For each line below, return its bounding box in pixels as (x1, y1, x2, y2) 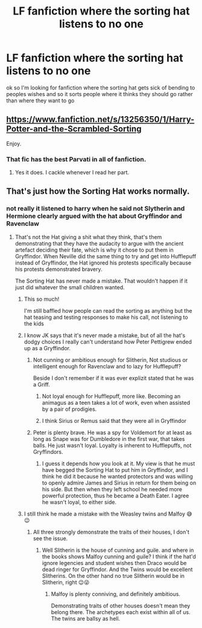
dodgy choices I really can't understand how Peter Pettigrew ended (24, 338, 192, 345)
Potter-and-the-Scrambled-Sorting (6, 124, 142, 134)
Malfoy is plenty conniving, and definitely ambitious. (51, 590, 181, 597)
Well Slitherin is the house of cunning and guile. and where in (42, 546, 194, 554)
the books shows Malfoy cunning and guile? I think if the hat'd (42, 552, 196, 560)
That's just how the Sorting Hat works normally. (6, 186, 190, 197)
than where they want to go (6, 97, 75, 104)
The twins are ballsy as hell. (51, 615, 121, 622)
